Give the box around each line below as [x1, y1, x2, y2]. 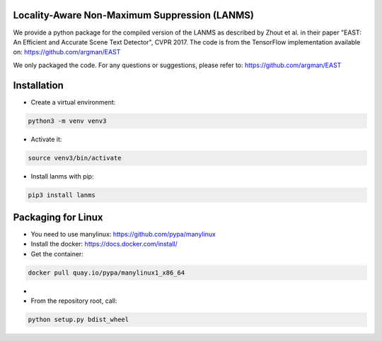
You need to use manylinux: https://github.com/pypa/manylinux [30, 230, 216, 239]
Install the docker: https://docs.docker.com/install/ [30, 240, 178, 249]
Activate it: [30, 135, 62, 143]
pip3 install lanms [28, 191, 95, 199]
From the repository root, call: [30, 297, 117, 305]
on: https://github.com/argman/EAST [13, 48, 121, 56]
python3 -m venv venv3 [28, 116, 107, 125]
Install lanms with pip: [30, 172, 94, 180]
